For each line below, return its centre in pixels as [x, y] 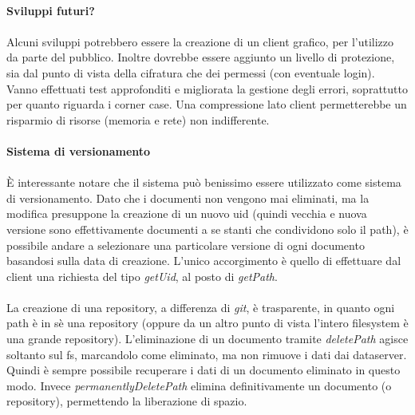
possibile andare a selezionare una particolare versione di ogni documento [186, 245]
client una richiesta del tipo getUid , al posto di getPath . [142, 276]
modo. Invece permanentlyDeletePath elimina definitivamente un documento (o [199, 385]
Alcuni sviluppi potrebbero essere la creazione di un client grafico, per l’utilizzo [200, 41]
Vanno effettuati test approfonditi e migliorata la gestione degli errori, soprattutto [207, 88]
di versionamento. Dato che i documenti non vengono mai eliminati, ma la [188, 198]
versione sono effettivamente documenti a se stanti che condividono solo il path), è [207, 229]
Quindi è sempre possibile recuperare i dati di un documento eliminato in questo [204, 370]
